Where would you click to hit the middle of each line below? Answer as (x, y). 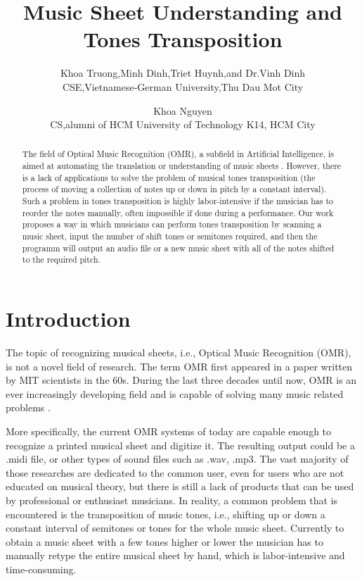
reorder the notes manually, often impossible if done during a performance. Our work (178, 212)
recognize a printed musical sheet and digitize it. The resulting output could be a (180, 445)
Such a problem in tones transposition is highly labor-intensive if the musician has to (177, 201)
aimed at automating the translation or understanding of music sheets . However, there (182, 166)
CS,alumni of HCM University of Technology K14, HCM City (183, 124)
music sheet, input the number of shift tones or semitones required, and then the (170, 236)
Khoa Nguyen (183, 110)
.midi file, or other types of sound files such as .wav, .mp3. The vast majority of (177, 459)
